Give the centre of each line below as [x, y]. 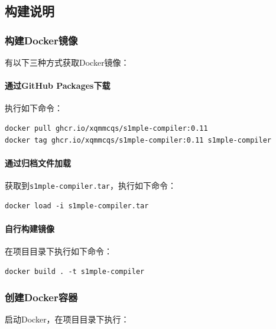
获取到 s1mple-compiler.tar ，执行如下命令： [91, 185]
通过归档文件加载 [38, 162]
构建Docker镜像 [41, 40]
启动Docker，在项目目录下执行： [67, 319]
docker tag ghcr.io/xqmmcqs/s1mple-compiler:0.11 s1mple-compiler [138, 140]
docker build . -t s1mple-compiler [75, 271]
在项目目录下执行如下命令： [59, 251]
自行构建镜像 [30, 228]
